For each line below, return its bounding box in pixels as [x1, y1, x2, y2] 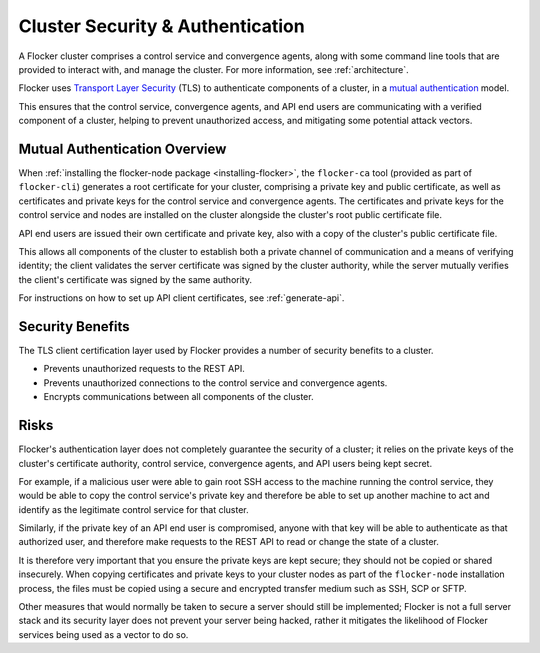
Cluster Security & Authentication [18, 15, 305, 37]
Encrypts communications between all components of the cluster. [43, 391, 314, 403]
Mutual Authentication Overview [18, 140, 227, 157]
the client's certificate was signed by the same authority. [18, 273, 252, 285]
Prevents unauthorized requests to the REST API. [43, 363, 245, 375]
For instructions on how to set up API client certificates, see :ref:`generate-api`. [18, 292, 345, 304]
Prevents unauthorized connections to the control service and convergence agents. [43, 376, 388, 389]
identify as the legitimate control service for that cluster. [18, 503, 249, 515]
